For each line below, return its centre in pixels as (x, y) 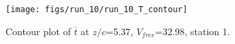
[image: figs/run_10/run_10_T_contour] (97, 9)
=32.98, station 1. (192, 31)
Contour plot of (38, 31)
